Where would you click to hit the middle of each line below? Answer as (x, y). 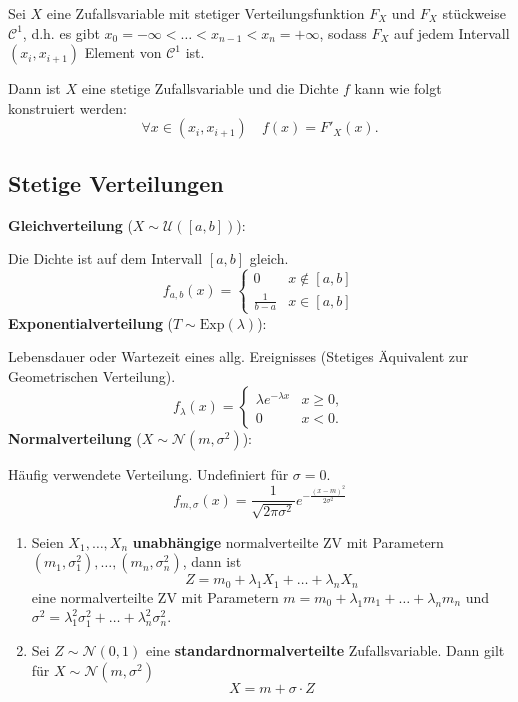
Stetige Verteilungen (116, 182)
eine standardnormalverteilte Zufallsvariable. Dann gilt (325, 650)
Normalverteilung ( (75, 438)
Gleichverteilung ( (70, 224)
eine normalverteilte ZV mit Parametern (155, 596)
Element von (123, 52)
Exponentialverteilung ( (91, 322)
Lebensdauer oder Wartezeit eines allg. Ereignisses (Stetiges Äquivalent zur (238, 356)
